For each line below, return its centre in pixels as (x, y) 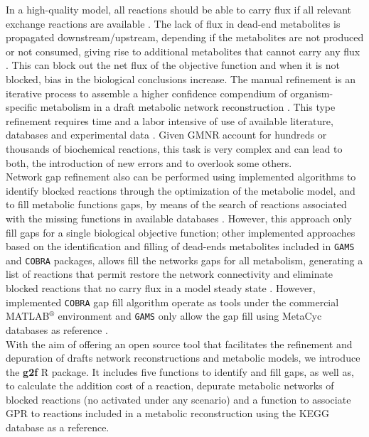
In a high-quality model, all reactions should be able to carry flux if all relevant (179, 9)
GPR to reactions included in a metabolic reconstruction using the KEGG (168, 413)
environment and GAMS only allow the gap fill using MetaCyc (190, 316)
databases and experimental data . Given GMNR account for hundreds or (166, 135)
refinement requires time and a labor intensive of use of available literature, (170, 120)
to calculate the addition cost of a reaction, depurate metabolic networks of (170, 385)
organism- (312, 93)
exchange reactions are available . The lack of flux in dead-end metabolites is (173, 23)
